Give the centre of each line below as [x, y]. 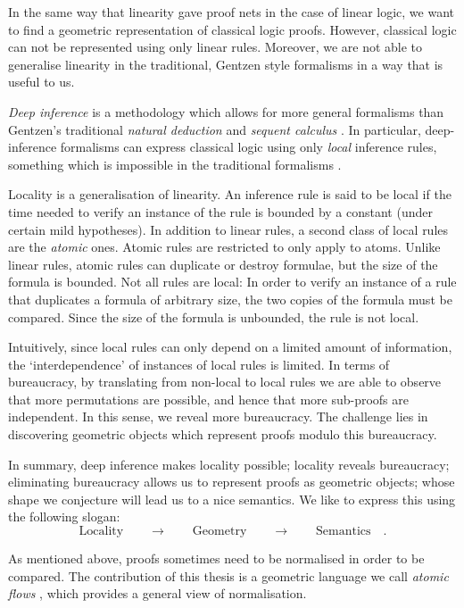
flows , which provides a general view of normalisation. [157, 593]
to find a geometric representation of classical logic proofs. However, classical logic [232, 29]
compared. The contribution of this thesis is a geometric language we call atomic [228, 575]
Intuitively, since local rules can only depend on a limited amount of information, [230, 347]
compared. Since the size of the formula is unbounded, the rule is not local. [214, 316]
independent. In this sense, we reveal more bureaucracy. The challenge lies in [218, 416]
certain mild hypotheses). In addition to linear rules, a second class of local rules [228, 229]
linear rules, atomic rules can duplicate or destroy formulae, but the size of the [223, 264]
